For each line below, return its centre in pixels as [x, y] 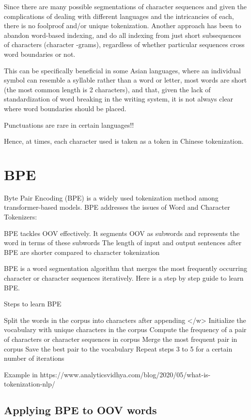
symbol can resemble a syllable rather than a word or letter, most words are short [125, 80]
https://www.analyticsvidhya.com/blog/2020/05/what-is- [125, 374]
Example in [21, 374]
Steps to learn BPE [33, 304]
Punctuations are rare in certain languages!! [69, 125]
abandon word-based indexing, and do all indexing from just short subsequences [123, 35]
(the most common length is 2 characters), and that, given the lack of [107, 89]
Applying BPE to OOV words [80, 410]
